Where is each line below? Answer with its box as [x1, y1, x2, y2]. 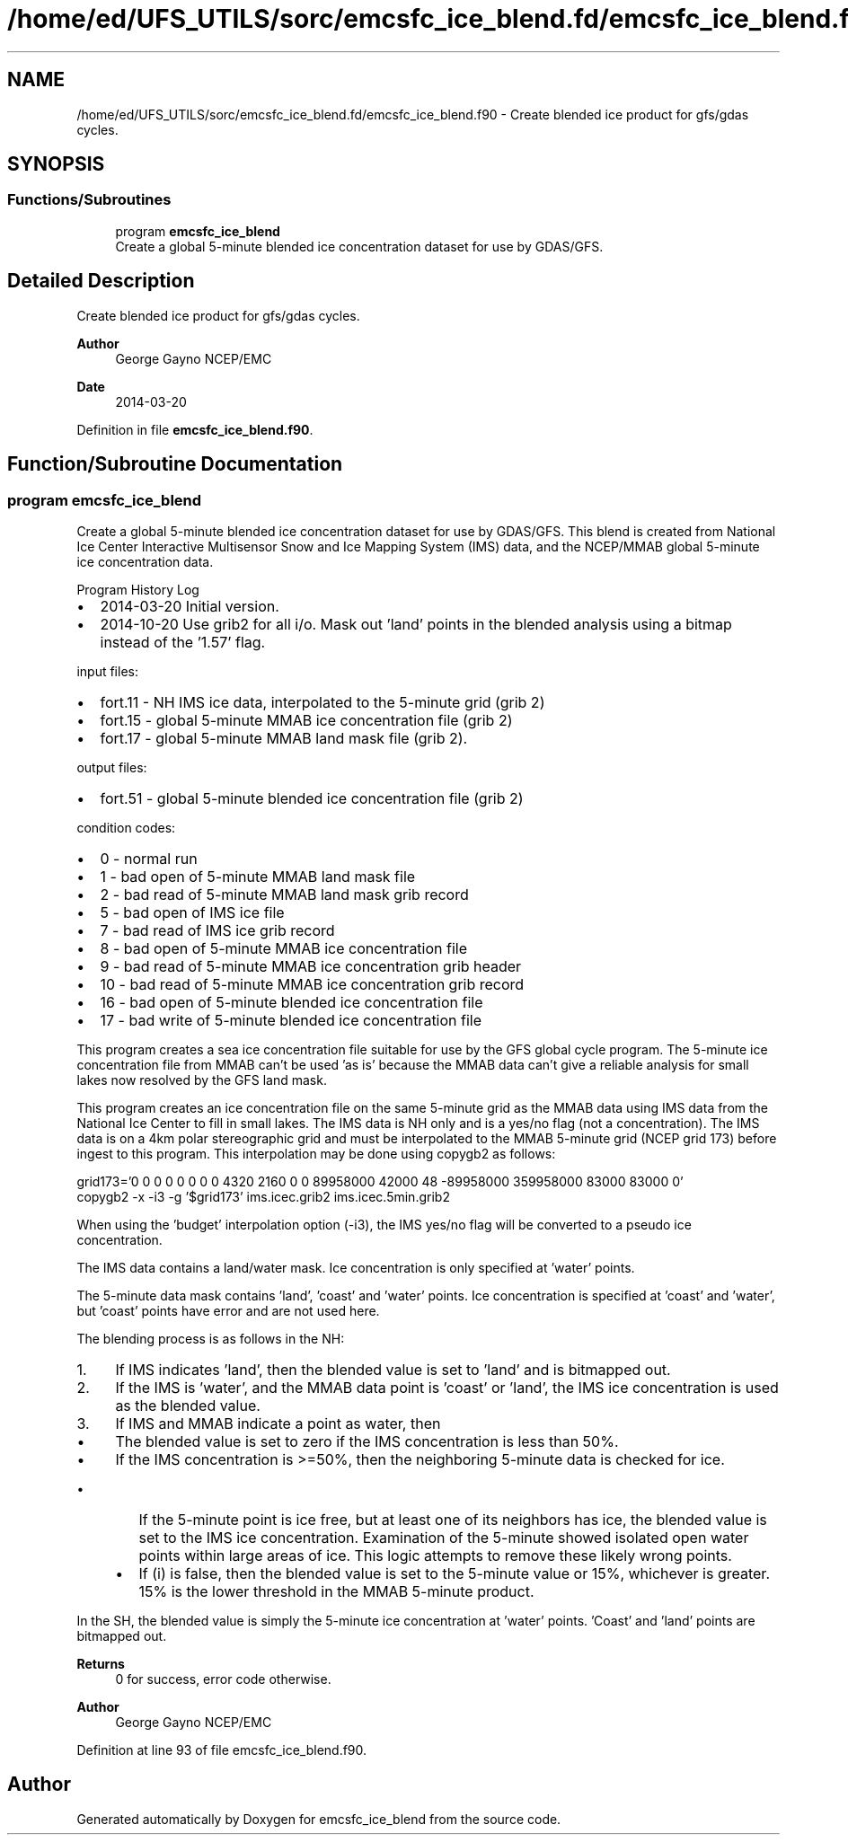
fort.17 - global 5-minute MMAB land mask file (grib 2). [100, 728, 468, 747]
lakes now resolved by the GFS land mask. [76, 1071, 327, 1088]
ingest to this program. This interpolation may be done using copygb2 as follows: [76, 1145, 556, 1161]
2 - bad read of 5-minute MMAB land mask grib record [100, 885, 469, 903]
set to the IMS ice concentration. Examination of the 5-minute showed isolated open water [138, 1528, 749, 1547]
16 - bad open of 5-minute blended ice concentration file [100, 992, 483, 1011]
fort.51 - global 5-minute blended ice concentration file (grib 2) [100, 789, 524, 807]
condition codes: [76, 819, 176, 835]
